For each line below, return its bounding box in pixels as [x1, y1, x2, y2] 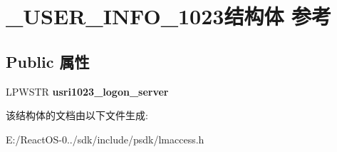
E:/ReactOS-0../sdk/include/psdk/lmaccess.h [6, 131, 204, 146]
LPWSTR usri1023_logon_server [6, 83, 169, 98]
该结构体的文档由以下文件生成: [6, 108, 148, 123]
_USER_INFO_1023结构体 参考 [6, 1, 332, 31]
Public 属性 [6, 50, 90, 72]
